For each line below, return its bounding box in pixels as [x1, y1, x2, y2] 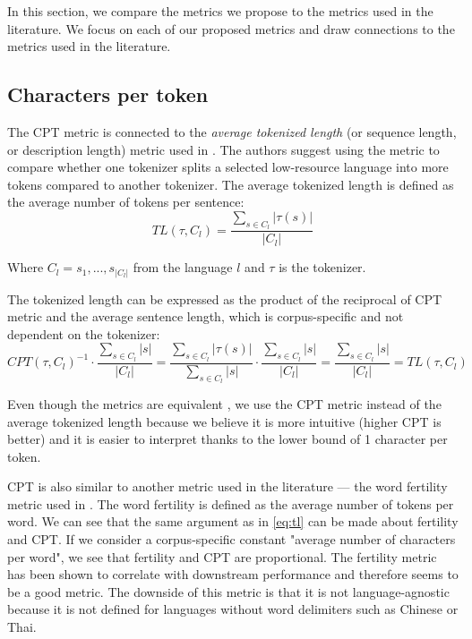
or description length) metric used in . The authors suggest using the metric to [7, 140, 440, 158]
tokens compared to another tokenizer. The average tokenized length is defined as [7, 175, 454, 193]
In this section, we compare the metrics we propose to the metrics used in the [7, 2, 433, 20]
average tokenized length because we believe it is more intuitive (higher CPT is [7, 412, 442, 430]
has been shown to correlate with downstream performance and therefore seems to [7, 565, 459, 584]
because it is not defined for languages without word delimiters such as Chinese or [7, 600, 459, 618]
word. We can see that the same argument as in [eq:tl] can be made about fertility [7, 512, 459, 531]
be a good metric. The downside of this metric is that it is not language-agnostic [7, 582, 450, 601]
